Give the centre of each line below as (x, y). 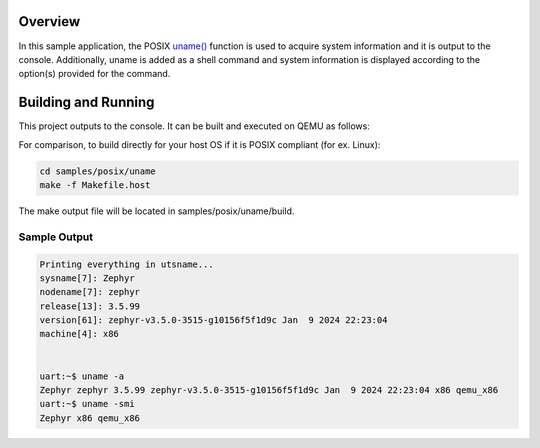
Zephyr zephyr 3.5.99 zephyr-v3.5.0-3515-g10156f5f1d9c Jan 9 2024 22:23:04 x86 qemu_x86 (269, 390)
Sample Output (56, 237)
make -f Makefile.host (95, 184)
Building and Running (86, 102)
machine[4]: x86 (79, 334)
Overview (49, 21)
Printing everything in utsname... (126, 264)
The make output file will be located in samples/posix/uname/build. (156, 211)
